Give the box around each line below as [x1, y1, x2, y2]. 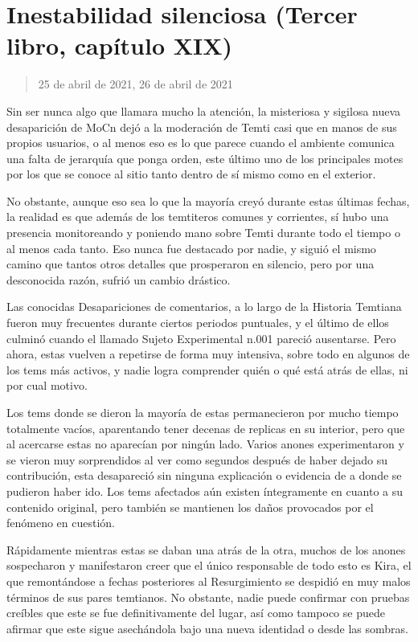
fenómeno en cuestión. [6, 514, 116, 531]
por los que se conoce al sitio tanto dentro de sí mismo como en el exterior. [6, 166, 376, 182]
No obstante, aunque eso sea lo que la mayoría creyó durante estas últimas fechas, [6, 192, 410, 209]
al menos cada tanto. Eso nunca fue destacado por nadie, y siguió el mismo [6, 239, 376, 256]
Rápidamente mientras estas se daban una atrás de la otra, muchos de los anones [6, 541, 406, 558]
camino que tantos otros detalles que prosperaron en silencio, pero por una [6, 256, 375, 272]
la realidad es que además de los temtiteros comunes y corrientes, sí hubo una [6, 208, 389, 225]
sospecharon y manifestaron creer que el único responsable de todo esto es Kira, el [6, 557, 412, 574]
